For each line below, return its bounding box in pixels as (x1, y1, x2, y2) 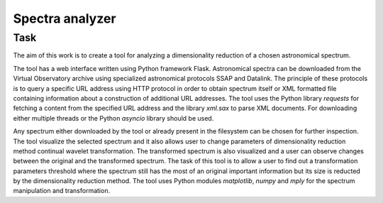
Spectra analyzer (13, 11, 116, 26)
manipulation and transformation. (13, 187, 110, 195)
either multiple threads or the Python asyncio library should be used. (13, 114, 214, 122)
